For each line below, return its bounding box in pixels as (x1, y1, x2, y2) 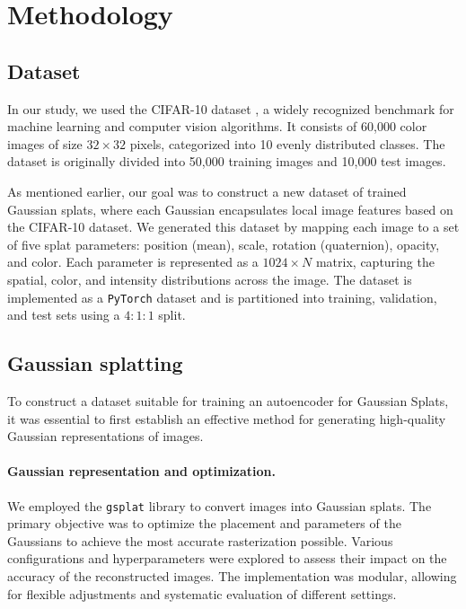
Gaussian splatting (7, 349, 183, 377)
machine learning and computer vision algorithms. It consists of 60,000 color (7, 117, 427, 136)
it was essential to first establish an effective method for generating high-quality (7, 409, 446, 428)
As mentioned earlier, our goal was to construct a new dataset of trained (7, 181, 407, 200)
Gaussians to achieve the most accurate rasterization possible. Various (7, 531, 393, 550)
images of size (7, 134, 83, 153)
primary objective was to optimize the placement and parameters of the (7, 514, 401, 533)
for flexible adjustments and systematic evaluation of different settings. (7, 584, 397, 603)
